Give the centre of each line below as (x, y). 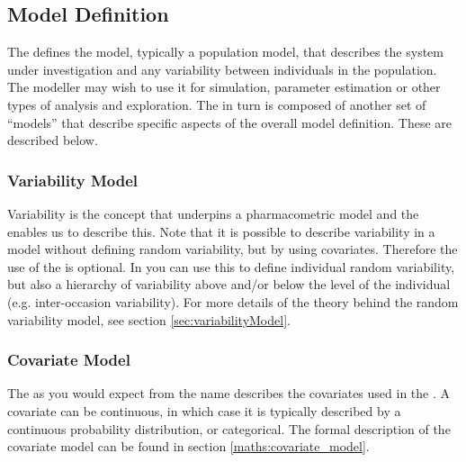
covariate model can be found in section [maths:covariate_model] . (188, 446)
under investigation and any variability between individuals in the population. (222, 69)
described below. (53, 140)
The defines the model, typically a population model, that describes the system (225, 52)
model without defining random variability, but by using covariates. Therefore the (233, 249)
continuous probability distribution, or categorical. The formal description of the (229, 428)
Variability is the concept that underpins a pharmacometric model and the (213, 213)
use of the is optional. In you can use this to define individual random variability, (231, 266)
